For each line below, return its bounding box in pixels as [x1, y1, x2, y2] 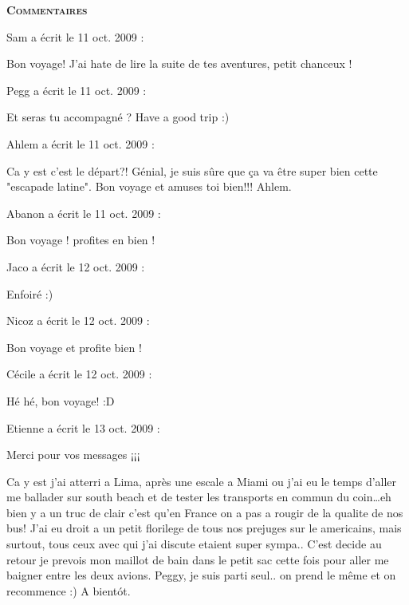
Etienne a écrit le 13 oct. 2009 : [6, 419, 160, 436]
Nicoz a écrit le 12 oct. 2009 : [6, 312, 150, 329]
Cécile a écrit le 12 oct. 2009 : [6, 366, 152, 382]
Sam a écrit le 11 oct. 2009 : [6, 28, 144, 45]
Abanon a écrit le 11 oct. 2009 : [6, 204, 161, 221]
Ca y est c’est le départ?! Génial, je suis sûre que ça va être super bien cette [6, 162, 378, 179]
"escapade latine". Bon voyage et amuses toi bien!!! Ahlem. [6, 178, 292, 195]
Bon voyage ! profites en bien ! [6, 231, 155, 248]
